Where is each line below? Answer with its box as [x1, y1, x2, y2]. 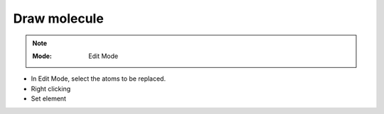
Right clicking [31, 84, 71, 93]
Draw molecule [13, 11, 105, 26]
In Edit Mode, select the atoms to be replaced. [31, 74, 166, 83]
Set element [31, 94, 67, 103]
